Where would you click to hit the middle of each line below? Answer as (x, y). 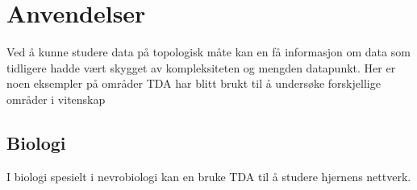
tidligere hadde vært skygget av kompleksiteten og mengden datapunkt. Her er (201, 67)
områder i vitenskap (56, 99)
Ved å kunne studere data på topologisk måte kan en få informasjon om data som (208, 52)
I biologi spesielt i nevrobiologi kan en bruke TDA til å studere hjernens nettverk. (209, 176)
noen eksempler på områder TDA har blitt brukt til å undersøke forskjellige (194, 83)
